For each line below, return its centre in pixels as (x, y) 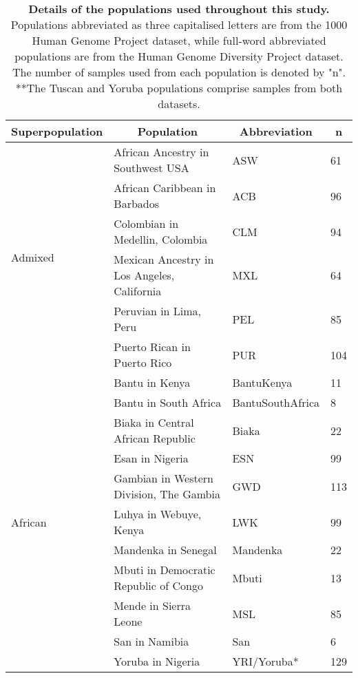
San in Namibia (151, 641)
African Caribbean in (165, 188)
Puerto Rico (143, 362)
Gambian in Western (164, 478)
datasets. (179, 104)
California (138, 291)
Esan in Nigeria (151, 458)
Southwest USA (151, 168)
